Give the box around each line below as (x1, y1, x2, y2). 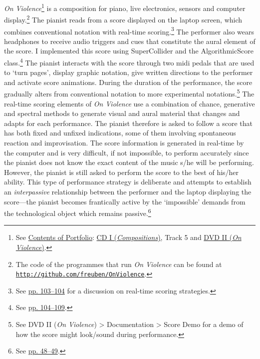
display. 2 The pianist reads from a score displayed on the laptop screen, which (4, 13, 243, 24)
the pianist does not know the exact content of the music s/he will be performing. (4, 157, 254, 167)
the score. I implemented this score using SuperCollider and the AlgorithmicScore (4, 45, 254, 56)
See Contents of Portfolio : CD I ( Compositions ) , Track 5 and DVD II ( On (15, 232, 242, 242)
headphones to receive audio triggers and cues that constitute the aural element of (4, 35, 256, 46)
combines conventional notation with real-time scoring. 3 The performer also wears (4, 24, 255, 36)
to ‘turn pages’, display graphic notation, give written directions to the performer (4, 67, 253, 77)
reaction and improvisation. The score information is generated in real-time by (4, 137, 244, 147)
